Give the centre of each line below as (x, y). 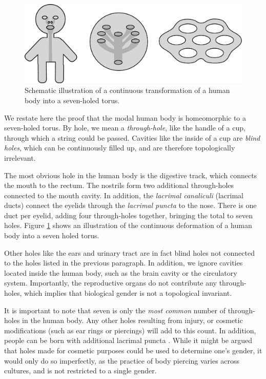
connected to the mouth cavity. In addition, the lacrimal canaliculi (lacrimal (124, 195)
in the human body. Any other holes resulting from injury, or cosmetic (132, 320)
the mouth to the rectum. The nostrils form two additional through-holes (119, 185)
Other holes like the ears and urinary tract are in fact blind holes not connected (129, 252)
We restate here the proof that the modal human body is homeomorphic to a (125, 117)
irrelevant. (20, 157)
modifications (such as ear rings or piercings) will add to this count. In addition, (130, 330)
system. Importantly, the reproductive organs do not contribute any (111, 283)
